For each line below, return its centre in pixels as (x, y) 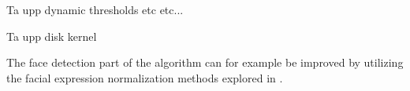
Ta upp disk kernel (52, 36)
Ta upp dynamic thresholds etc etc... (95, 9)
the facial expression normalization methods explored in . (145, 77)
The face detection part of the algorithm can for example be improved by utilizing (205, 62)
